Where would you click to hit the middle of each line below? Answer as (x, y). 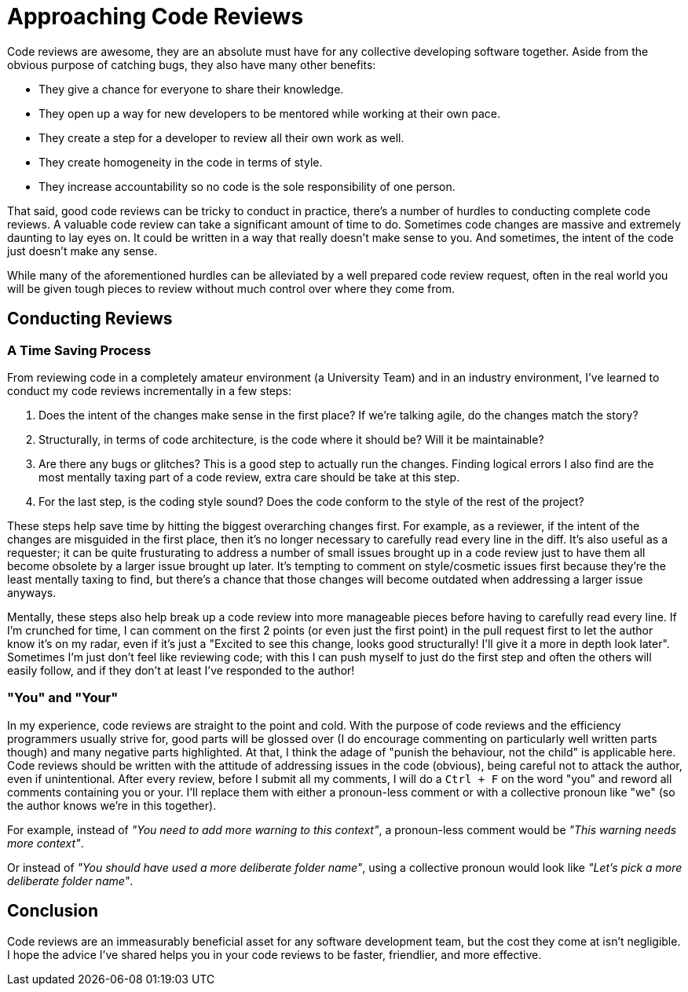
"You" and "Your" (63, 698)
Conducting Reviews (90, 319)
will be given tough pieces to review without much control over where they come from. (231, 288)
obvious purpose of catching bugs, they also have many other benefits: (192, 64)
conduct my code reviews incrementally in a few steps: (150, 390)
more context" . (46, 843)
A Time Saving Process (79, 350)
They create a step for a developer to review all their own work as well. (221, 137)
